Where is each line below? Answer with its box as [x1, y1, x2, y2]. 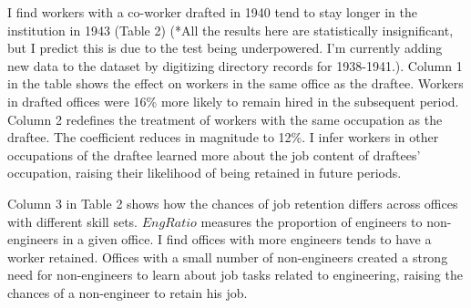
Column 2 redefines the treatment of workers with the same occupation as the [7, 109, 443, 128]
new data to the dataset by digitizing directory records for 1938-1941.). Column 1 [7, 56, 463, 75]
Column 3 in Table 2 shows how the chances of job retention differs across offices [7, 193, 458, 212]
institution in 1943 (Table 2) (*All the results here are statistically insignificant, [7, 20, 454, 39]
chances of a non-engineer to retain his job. [7, 282, 248, 302]
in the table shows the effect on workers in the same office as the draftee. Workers [7, 74, 464, 93]
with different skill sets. [7, 211, 138, 231]
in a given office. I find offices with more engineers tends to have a [62, 230, 432, 249]
